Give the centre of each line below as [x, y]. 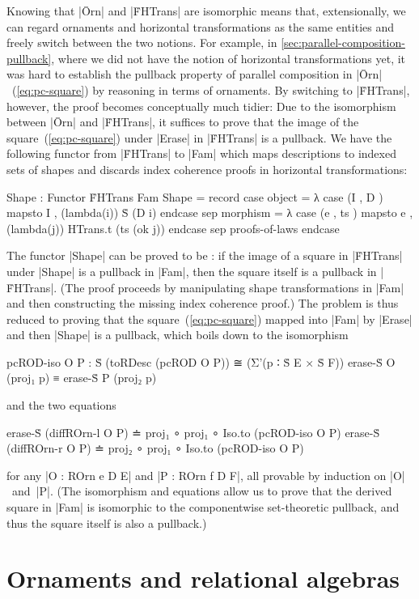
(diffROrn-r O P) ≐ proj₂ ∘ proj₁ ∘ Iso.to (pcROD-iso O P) [155, 448]
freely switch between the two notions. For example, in [142, 42]
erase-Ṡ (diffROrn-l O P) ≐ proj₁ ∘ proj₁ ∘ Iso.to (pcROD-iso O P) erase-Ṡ [193, 432]
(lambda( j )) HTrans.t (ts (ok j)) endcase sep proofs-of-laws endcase [173, 228]
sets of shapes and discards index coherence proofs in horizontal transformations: [207, 169]
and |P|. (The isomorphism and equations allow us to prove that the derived [202, 491]
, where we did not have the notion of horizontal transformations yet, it [229, 58]
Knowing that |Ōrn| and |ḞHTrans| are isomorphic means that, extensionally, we [206, 11]
